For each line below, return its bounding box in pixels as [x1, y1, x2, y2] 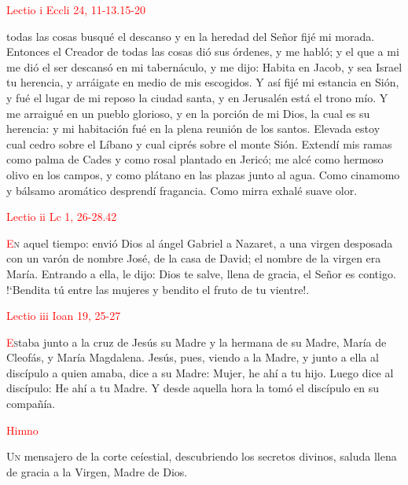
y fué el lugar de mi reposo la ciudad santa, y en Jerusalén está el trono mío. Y [6, 89, 388, 105]
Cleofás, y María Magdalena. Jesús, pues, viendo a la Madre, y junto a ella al [6, 349, 379, 366]
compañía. [6, 395, 56, 412]
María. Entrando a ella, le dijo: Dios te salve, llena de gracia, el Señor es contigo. [6, 265, 396, 281]
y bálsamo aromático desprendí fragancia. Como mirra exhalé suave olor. [6, 182, 358, 198]
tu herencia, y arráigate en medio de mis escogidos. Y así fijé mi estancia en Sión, [6, 74, 399, 90]
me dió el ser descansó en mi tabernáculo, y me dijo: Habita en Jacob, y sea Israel [6, 58, 402, 75]
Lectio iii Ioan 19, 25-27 [6, 307, 121, 324]
